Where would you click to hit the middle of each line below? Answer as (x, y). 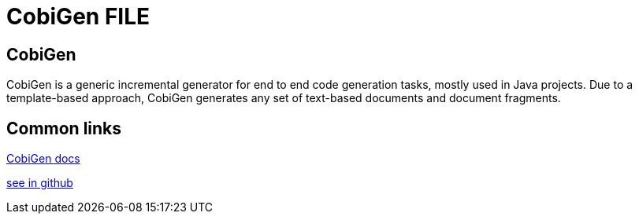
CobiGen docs (43, 159)
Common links (64, 128)
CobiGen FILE (78, 16)
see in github (40, 183)
